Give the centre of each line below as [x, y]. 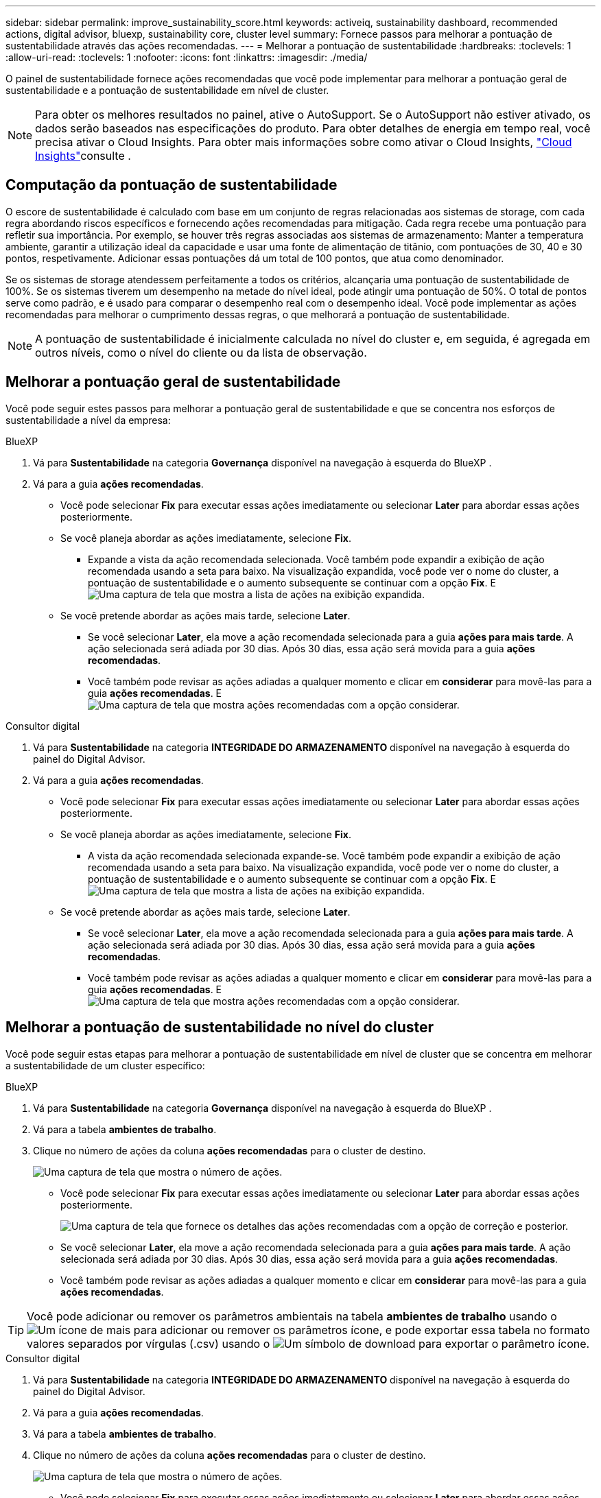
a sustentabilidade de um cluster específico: [105, 1065]
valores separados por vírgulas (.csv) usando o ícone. [308, 1343]
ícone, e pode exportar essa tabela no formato [470, 1330]
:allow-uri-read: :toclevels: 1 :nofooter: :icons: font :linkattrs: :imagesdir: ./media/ [187, 57]
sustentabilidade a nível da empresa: [88, 420]
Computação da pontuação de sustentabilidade [172, 185]
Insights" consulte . [83, 156]
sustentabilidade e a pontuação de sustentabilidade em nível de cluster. [167, 90]
